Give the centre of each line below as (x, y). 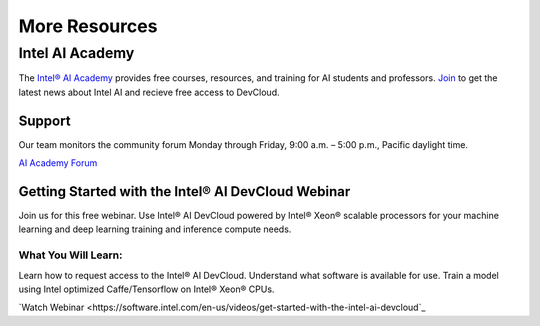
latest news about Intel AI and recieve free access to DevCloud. (149, 92)
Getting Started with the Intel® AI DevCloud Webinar (184, 191)
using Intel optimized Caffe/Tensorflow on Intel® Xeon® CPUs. (146, 289)
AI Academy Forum (58, 163)
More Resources (88, 26)
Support (44, 120)
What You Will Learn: (71, 255)
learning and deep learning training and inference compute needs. (155, 229)
